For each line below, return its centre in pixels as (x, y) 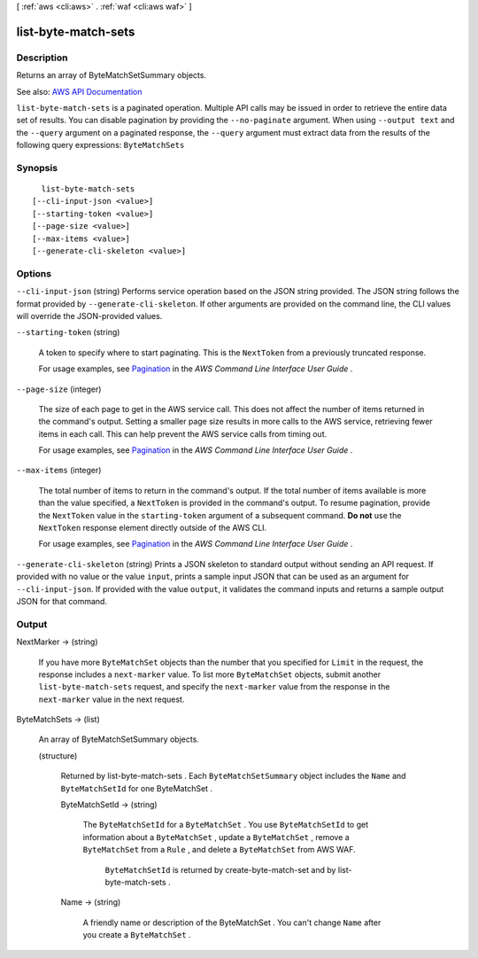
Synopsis (37, 167)
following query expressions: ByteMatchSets (100, 145)
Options (34, 273)
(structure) (58, 755)
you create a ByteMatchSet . (137, 935)
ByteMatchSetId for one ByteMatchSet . (136, 788)
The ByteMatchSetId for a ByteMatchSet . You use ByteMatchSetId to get (226, 825)
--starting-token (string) (68, 332)
